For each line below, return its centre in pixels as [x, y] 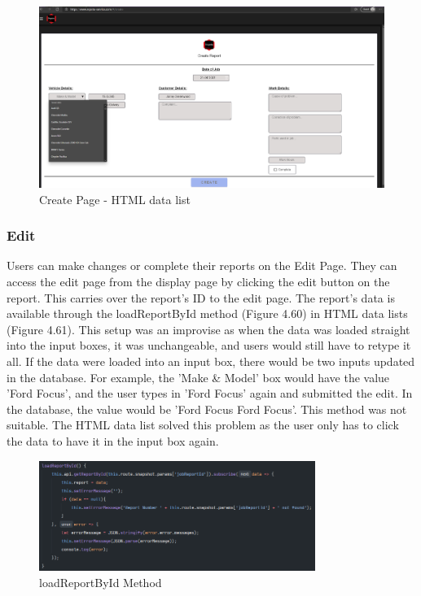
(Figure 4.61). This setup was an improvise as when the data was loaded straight [208, 329]
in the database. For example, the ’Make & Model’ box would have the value [198, 377]
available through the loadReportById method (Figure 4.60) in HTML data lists [207, 313]
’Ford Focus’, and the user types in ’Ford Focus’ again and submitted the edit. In [210, 393]
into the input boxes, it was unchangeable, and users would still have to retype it [209, 345]
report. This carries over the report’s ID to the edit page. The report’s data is [201, 297]
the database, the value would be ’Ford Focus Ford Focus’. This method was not [207, 409]
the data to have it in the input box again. [113, 440]
